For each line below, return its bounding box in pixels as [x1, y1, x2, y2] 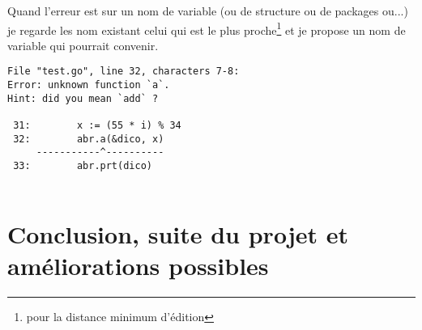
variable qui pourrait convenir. [7, 36, 159, 53]
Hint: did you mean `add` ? [7, 92, 159, 104]
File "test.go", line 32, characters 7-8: [7, 66, 240, 78]
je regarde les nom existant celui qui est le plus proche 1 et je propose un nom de [7, 19, 406, 38]
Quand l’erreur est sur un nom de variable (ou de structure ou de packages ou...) [7, 2, 408, 19]
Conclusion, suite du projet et [7, 217, 348, 250]
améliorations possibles [7, 248, 269, 281]
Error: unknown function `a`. [7, 79, 170, 91]
